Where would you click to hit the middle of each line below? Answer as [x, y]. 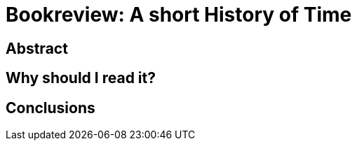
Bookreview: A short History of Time [179, 15]
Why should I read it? [81, 78]
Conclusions [50, 108]
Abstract [37, 48]
